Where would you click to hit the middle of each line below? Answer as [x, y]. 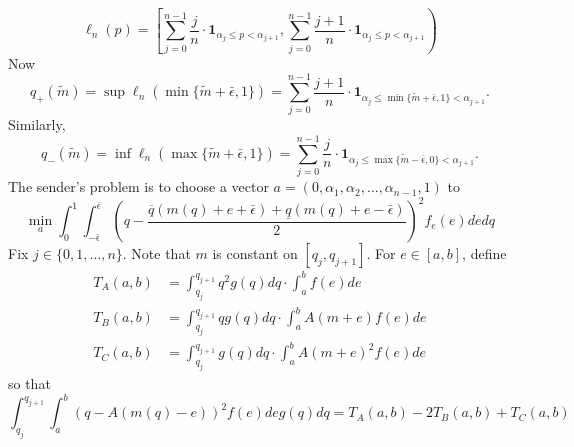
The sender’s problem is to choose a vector [138, 186]
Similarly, [37, 124]
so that [29, 383]
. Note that [156, 253]
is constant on [255, 253]
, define [484, 253]
